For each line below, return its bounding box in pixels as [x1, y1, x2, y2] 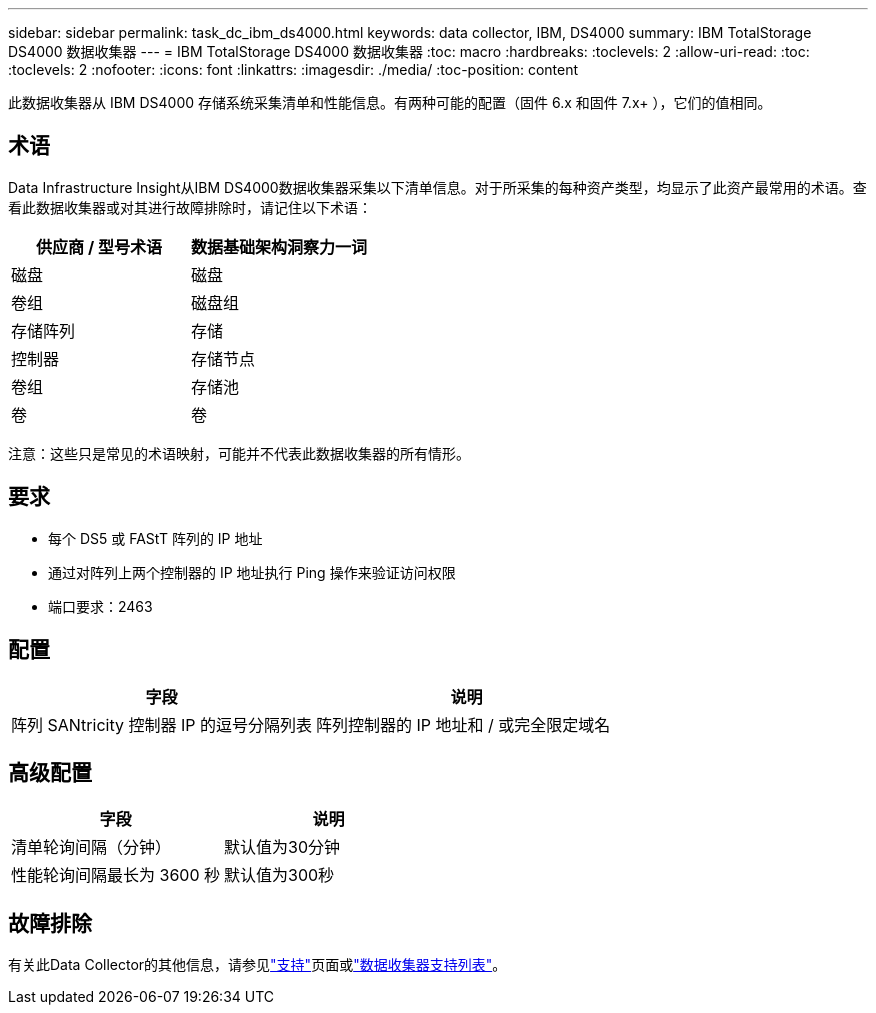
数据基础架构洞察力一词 [191, 236, 368, 257]
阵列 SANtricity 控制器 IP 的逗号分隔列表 [11, 714, 312, 735]
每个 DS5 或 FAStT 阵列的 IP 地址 [48, 529, 263, 547]
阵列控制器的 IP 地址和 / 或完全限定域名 [315, 714, 611, 735]
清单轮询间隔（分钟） [11, 837, 172, 858]
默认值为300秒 [224, 865, 335, 886]
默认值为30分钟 [224, 837, 340, 858]
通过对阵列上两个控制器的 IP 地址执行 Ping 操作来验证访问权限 [48, 563, 456, 581]
